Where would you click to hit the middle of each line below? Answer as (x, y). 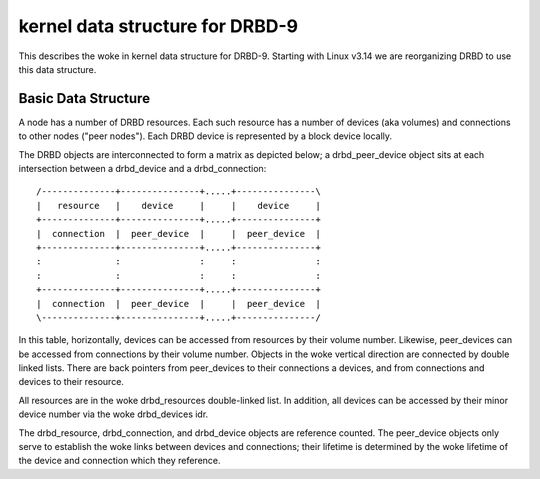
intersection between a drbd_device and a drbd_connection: (142, 169)
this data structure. (57, 69)
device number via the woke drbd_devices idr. (113, 414)
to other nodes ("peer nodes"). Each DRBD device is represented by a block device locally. (205, 136)
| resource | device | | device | (179, 205)
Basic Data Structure (84, 98)
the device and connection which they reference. (119, 461)
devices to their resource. (71, 382)
